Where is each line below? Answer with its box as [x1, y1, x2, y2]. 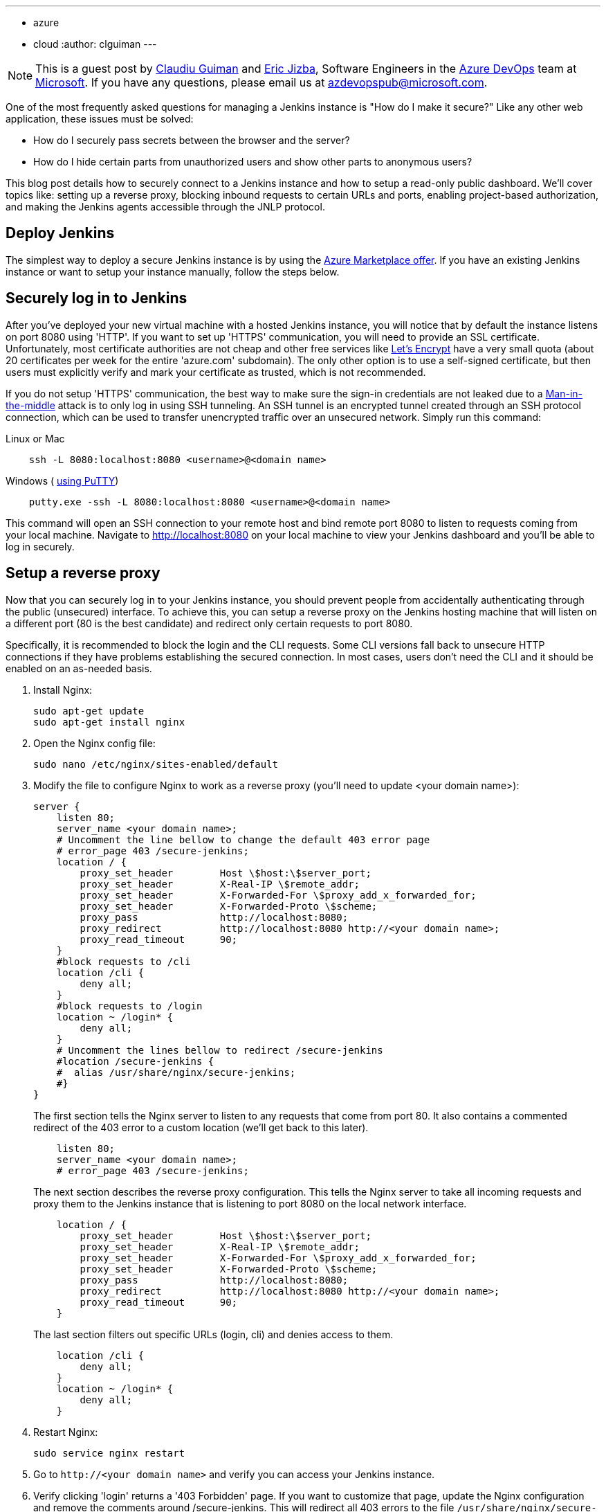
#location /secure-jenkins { [56, 1055, 214, 1067]
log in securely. [6, 540, 75, 552]
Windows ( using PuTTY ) [6, 474, 119, 487]
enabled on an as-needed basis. [6, 662, 152, 674]
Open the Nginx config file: [33, 737, 156, 749]
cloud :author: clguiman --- [33, 38, 157, 50]
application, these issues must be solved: [6, 113, 194, 125]
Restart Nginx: [33, 1425, 98, 1438]
